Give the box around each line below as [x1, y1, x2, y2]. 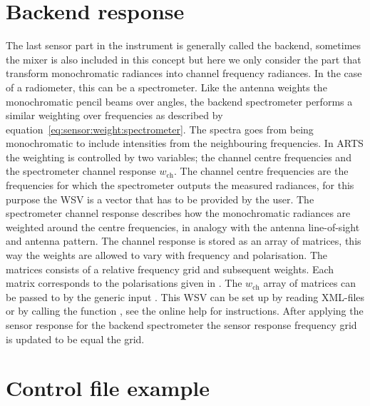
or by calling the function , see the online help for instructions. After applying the [6, 303, 364, 318]
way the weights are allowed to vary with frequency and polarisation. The [6, 248, 328, 263]
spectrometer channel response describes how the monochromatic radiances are [6, 205, 351, 220]
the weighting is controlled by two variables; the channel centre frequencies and [6, 149, 351, 164]
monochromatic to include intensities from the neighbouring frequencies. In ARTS [6, 136, 364, 151]
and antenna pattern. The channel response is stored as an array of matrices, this [6, 233, 361, 248]
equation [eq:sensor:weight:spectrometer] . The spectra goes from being [6, 121, 314, 136]
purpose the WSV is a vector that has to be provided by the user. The [6, 191, 314, 206]
